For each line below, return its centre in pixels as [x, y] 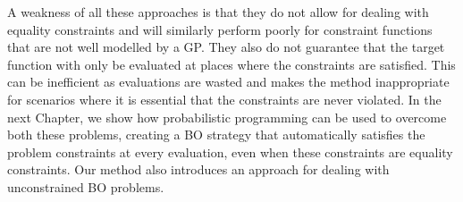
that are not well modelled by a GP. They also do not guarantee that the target [226, 47]
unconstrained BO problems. [86, 186]
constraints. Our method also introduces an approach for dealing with [198, 169]
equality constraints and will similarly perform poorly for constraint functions [220, 29]
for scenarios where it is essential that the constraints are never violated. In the [224, 99]
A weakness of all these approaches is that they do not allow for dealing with [218, 12]
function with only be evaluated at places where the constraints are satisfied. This [231, 64]
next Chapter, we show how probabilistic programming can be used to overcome [227, 117]
